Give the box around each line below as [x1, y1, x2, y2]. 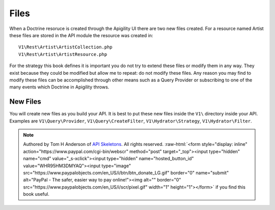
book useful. [23, 191, 49, 197]
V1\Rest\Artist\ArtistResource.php [18, 51, 107, 57]
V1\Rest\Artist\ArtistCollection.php [18, 44, 113, 50]
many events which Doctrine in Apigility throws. [9, 84, 109, 90]
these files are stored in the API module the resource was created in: [9, 32, 153, 38]
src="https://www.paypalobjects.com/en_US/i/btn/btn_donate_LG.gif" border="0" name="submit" [23, 169, 229, 175]
